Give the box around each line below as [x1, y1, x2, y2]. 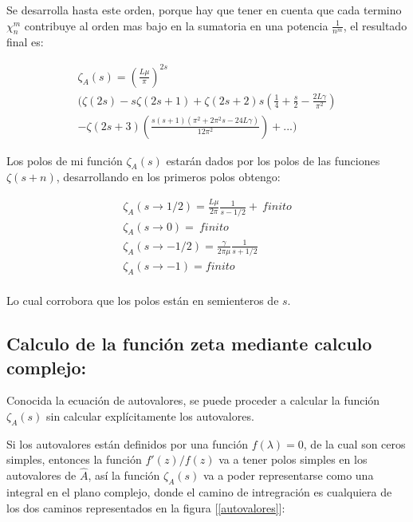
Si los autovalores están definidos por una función [6, 435, 248, 452]
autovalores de [6, 467, 77, 484]
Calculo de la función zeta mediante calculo [6, 331, 372, 356]
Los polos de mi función [6, 152, 123, 168]
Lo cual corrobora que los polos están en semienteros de [6, 292, 279, 309]
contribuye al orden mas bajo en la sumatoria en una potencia [24, 17, 328, 34]
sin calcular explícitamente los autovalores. [45, 407, 254, 424]
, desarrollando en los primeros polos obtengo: [56, 168, 281, 185]
